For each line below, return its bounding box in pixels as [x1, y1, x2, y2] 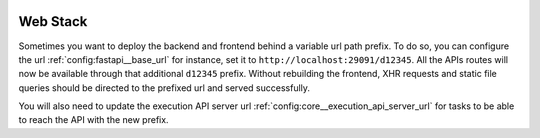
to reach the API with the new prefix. [18, 114, 169, 126]
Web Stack [18, 13, 88, 30]
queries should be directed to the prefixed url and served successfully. [18, 81, 310, 94]
